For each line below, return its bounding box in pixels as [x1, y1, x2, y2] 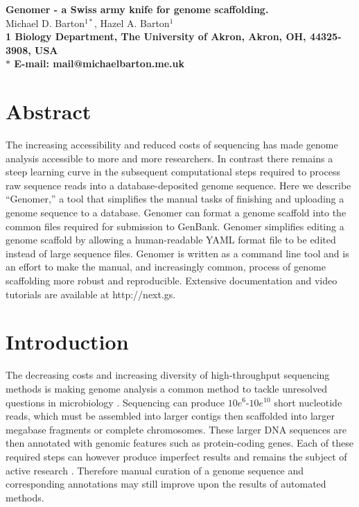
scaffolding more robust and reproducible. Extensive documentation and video [6, 273, 338, 288]
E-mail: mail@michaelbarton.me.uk [14, 56, 185, 71]
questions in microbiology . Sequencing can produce [6, 395, 225, 409]
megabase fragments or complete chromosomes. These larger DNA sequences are [6, 422, 347, 436]
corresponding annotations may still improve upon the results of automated [6, 476, 326, 491]
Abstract [6, 97, 91, 126]
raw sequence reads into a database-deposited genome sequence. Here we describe [6, 178, 351, 192]
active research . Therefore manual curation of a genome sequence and [6, 463, 304, 477]
